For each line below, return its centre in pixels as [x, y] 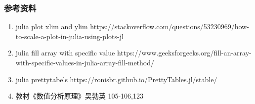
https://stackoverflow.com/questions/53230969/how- [170, 26]
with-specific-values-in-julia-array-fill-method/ [85, 62]
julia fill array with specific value [65, 53]
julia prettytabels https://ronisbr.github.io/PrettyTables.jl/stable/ [116, 79]
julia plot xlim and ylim [52, 26]
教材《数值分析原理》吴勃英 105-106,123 [80, 96]
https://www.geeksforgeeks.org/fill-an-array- [184, 53]
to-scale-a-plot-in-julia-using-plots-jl [69, 36]
